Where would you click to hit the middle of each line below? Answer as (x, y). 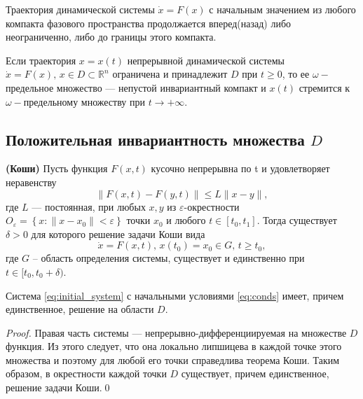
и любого (186, 220)
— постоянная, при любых (89, 206)
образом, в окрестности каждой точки (86, 373)
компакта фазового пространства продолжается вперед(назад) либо (149, 23)
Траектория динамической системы (80, 9)
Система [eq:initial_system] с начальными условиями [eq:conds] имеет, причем (175, 295)
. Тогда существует (297, 220)
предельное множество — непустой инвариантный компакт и (136, 87)
